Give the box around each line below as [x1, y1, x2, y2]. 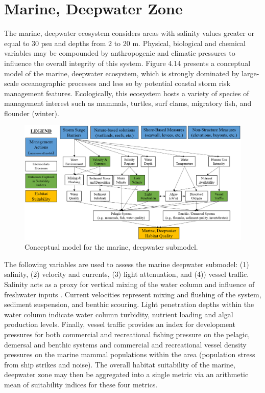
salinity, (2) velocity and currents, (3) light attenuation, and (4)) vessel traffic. [4, 269, 249, 279]
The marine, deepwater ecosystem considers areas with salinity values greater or [4, 28, 254, 38]
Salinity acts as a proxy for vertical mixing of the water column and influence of [4, 279, 255, 290]
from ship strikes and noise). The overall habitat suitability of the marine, [4, 359, 235, 369]
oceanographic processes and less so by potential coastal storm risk [21, 78, 231, 89]
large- [242, 68, 259, 78]
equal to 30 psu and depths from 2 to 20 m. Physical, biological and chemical [4, 37, 246, 48]
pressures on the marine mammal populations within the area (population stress [4, 349, 255, 360]
